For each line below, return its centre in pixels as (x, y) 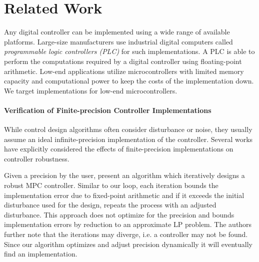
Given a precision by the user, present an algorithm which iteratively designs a (124, 175)
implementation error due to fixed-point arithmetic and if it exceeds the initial (124, 195)
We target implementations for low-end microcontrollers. (91, 90)
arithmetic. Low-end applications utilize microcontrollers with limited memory (124, 71)
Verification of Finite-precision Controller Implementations (108, 110)
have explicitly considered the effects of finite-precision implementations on (119, 149)
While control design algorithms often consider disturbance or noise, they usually (128, 129)
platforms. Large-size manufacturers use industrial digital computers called (118, 41)
